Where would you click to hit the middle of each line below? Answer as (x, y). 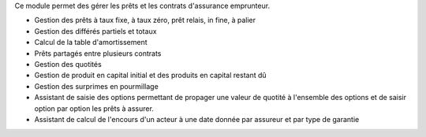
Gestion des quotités (68, 64)
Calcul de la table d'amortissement (91, 43)
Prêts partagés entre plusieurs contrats (98, 53)
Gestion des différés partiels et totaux (95, 31)
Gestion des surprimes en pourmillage (97, 86)
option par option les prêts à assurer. (94, 108)
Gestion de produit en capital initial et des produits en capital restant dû (151, 76)
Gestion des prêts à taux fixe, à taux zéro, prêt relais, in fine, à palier (145, 20)
